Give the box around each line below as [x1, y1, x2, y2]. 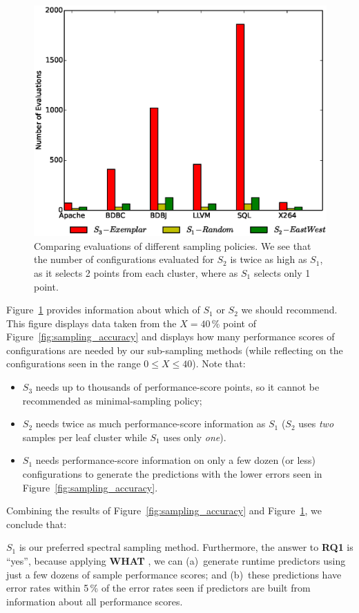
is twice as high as [230, 252, 307, 266]
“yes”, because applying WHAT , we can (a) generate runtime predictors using [6, 554, 346, 568]
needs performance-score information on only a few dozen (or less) [35, 453, 316, 467]
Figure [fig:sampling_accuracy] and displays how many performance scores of [6, 329, 335, 344]
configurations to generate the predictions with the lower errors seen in [22, 467, 322, 481]
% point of [211, 315, 256, 330]
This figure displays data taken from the [6, 315, 177, 330]
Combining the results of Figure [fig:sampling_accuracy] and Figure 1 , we [6, 503, 322, 518]
